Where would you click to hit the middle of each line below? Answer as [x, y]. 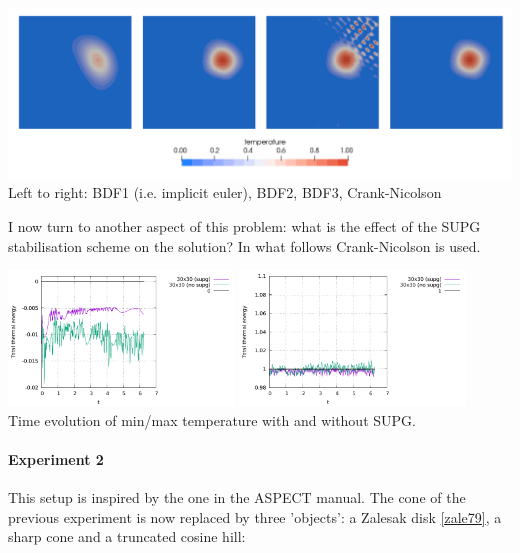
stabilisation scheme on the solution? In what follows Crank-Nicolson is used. [244, 245]
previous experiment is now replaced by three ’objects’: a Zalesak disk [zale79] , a [255, 516]
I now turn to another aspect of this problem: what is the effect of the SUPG [244, 225]
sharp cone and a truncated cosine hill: [127, 536]
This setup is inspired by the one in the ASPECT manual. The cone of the [237, 497]
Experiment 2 [56, 458]
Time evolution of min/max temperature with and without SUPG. [212, 419]
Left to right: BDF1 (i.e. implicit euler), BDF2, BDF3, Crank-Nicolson [225, 192]
